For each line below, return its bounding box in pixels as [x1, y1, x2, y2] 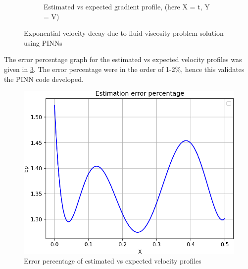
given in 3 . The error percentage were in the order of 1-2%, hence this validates [4, 64, 245, 74]
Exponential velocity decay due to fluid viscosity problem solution [24, 28, 224, 38]
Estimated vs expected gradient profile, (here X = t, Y [44, 1, 210, 11]
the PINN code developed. [4, 73, 84, 84]
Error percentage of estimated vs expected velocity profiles [24, 256, 201, 266]
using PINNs [24, 37, 62, 48]
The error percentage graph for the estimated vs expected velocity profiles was [4, 54, 242, 65]
